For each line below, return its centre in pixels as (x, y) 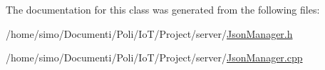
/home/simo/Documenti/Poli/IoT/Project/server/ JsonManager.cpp (154, 57)
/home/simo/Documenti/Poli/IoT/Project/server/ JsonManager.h (149, 33)
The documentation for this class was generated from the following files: (163, 9)
